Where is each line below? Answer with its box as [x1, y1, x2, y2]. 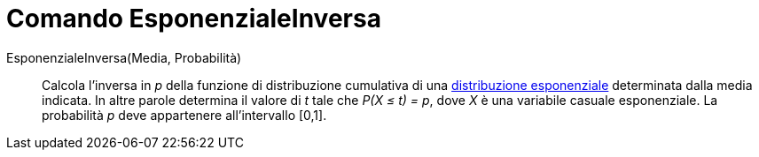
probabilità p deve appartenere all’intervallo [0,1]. [42, 107, 327, 123]
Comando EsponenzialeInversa [6, 4, 381, 34]
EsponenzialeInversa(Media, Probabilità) [6, 49, 242, 65]
